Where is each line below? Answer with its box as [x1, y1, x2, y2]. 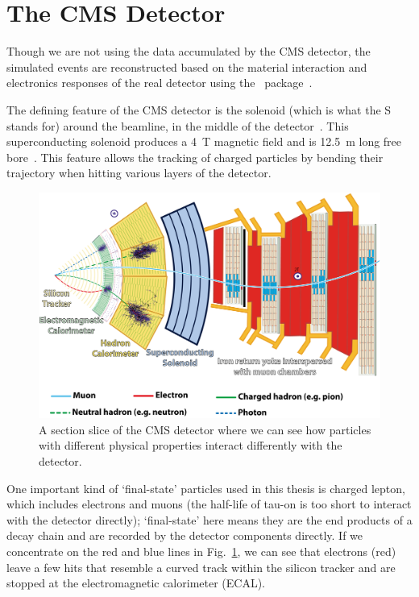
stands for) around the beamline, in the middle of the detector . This [6, 117, 349, 134]
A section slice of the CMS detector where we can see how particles [39, 421, 371, 437]
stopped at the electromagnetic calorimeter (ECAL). [6, 574, 266, 591]
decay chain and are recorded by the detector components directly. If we [6, 527, 363, 544]
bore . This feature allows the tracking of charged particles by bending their [6, 148, 384, 165]
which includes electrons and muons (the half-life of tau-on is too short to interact [6, 495, 412, 512]
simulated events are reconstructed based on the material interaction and [6, 58, 367, 75]
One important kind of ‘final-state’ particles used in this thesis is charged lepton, [6, 479, 405, 496]
